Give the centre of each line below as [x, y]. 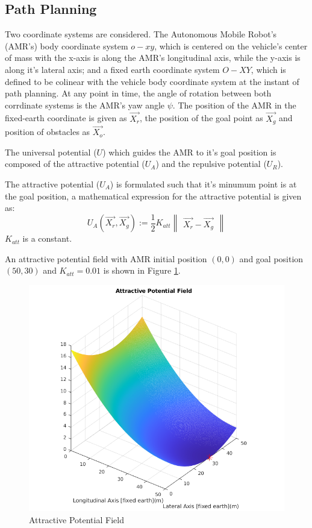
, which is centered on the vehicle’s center [231, 46]
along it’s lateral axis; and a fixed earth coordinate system [112, 69]
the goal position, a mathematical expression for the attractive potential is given [153, 196]
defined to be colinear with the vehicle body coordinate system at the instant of [152, 81]
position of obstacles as [48, 132]
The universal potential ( [51, 152]
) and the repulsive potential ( [211, 164]
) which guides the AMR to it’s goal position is [189, 152]
